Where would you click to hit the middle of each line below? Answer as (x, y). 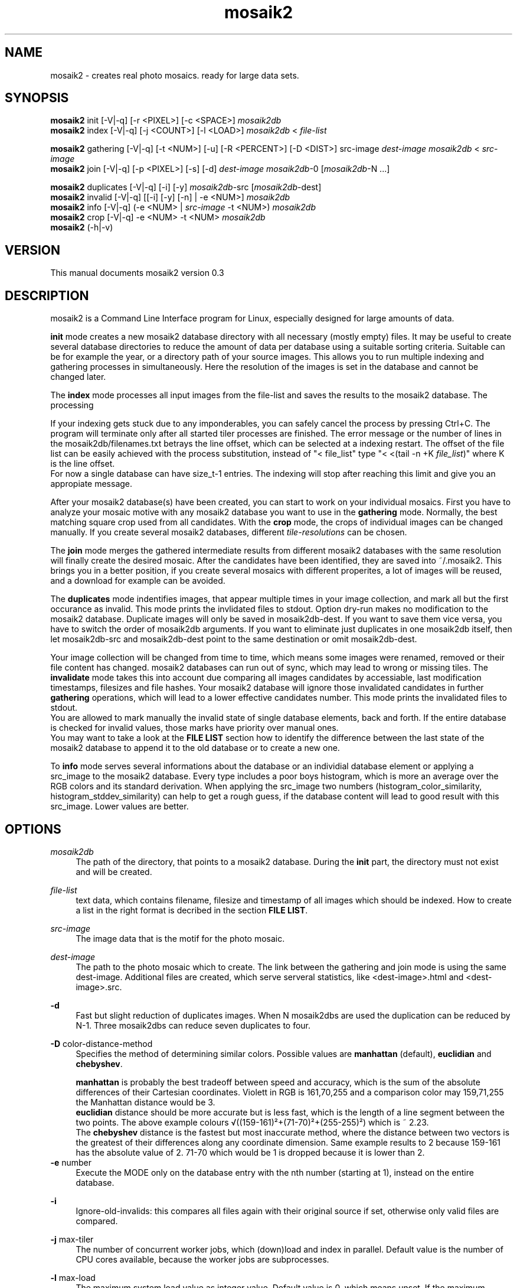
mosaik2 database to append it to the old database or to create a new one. (195, 748)
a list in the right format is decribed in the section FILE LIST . (192, 910)
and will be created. (114, 871)
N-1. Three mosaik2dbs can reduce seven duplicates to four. (193, 1025)
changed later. (78, 377)
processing (72, 405)
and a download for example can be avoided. (138, 581)
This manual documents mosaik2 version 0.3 (137, 273)
